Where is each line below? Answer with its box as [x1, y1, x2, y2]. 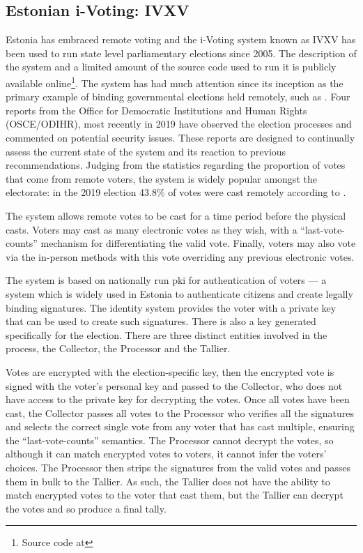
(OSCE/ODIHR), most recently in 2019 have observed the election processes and [6, 116, 352, 131]
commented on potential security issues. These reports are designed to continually [6, 130, 355, 145]
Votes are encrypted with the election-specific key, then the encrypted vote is [6, 364, 334, 379]
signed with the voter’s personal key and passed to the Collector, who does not [6, 378, 343, 393]
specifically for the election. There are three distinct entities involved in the [6, 327, 327, 342]
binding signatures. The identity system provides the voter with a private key [6, 300, 337, 315]
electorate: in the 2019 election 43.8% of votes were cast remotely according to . [6, 185, 346, 199]
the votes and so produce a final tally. [6, 501, 167, 515]
